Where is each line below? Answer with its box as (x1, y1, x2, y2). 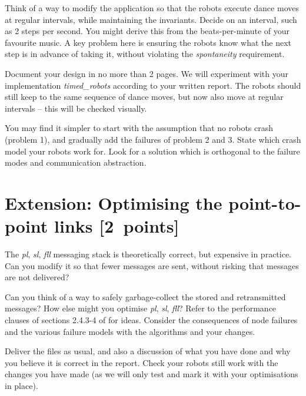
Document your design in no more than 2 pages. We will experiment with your (5, 67, 288, 79)
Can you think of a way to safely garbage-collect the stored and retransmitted (5, 290, 286, 303)
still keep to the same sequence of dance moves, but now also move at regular (5, 90, 284, 103)
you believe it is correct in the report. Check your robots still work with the (5, 356, 278, 368)
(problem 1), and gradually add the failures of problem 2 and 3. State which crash (5, 133, 301, 145)
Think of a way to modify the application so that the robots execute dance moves (5, 2, 299, 14)
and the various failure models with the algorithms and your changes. (5, 325, 255, 337)
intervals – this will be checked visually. (5, 102, 147, 114)
